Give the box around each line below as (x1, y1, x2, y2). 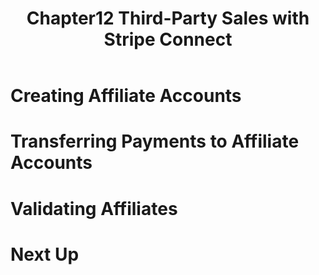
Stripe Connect (103, 28, 233, 51)
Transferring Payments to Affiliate (10, 130, 300, 153)
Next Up (10, 243, 80, 266)
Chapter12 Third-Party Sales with (26, 7, 310, 30)
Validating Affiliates (10, 197, 178, 220)
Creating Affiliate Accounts (10, 85, 242, 107)
